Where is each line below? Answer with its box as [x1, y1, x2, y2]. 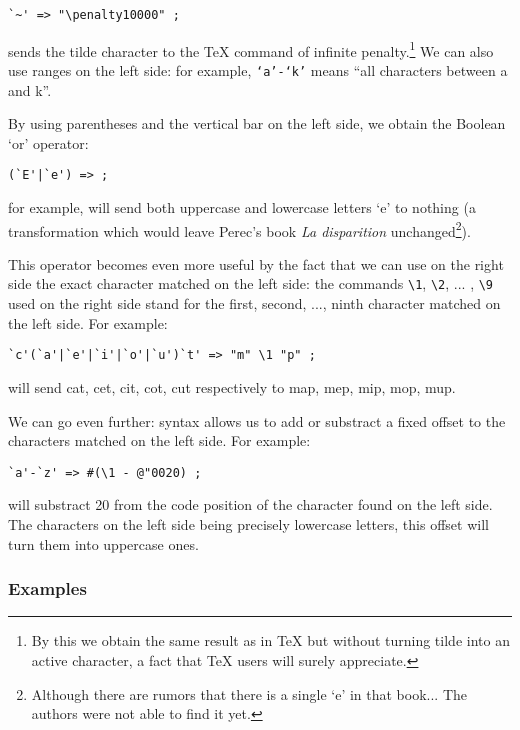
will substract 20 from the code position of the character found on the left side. [8, 494, 493, 515]
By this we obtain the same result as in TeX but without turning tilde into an [31, 630, 510, 651]
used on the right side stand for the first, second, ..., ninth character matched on [8, 293, 501, 314]
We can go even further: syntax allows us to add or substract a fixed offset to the [8, 410, 506, 431]
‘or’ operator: [8, 132, 89, 153]
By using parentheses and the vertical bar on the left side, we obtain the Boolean [8, 113, 506, 134]
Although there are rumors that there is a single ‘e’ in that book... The [31, 683, 468, 704]
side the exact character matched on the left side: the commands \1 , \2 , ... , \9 [8, 273, 494, 294]
